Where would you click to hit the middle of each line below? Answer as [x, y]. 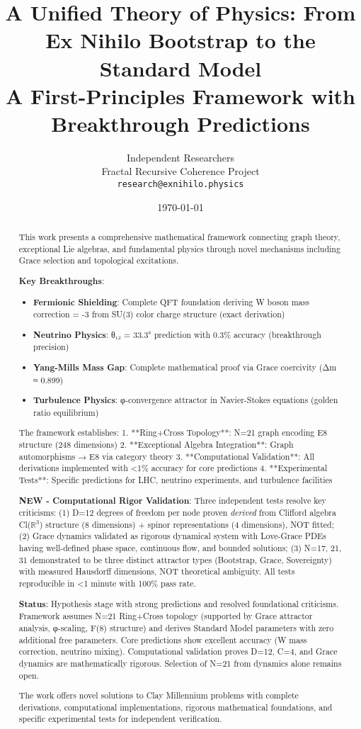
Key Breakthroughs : [62, 281]
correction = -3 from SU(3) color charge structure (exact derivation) [159, 314]
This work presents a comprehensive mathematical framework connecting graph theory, [179, 237]
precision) [51, 347]
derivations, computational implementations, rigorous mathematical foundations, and [176, 707]
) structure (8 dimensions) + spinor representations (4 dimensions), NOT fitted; [187, 524]
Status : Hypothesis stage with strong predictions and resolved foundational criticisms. [179, 604]
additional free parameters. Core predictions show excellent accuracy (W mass [163, 639]
